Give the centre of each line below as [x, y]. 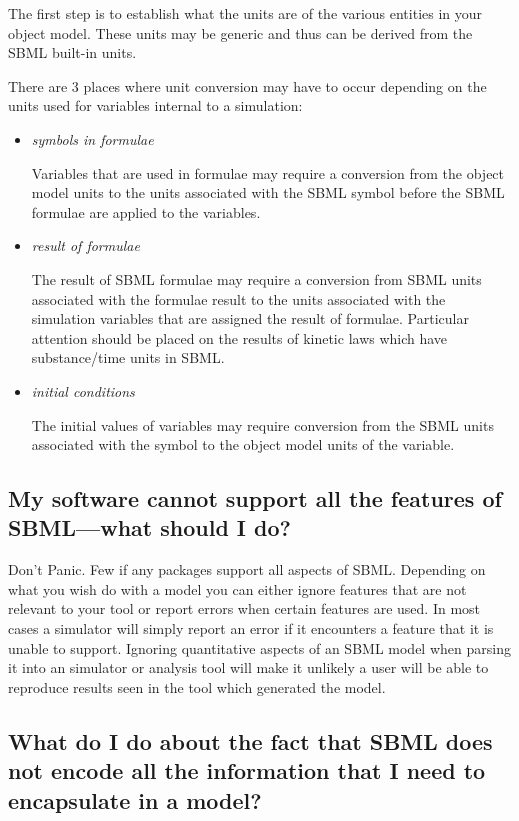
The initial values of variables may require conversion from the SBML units [262, 424]
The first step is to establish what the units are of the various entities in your [245, 13]
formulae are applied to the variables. [146, 211]
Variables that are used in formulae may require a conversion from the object [268, 172]
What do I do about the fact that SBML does [250, 740]
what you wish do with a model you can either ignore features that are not [237, 588]
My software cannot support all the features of [255, 498]
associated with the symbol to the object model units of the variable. [243, 444]
